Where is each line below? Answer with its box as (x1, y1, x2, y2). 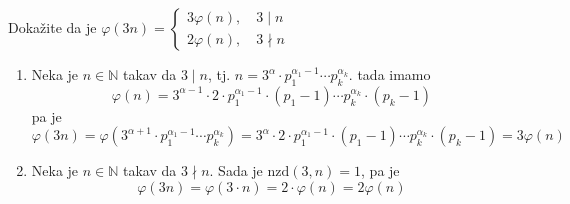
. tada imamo (348, 64, 431, 84)
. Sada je (209, 160, 263, 181)
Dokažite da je (8, 17, 97, 37)
